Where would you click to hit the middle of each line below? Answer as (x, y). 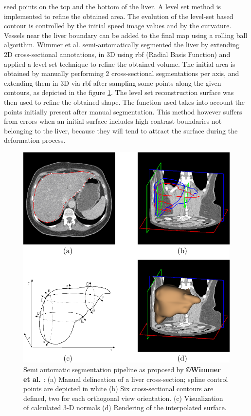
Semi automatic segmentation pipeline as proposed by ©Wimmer (122, 369)
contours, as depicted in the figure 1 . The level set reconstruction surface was (119, 92)
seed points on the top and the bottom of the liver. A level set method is (112, 6)
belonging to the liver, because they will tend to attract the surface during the (121, 130)
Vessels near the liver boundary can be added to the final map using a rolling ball (126, 35)
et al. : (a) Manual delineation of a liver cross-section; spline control (126, 379)
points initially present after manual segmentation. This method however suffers (123, 111)
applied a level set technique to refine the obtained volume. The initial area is (120, 64)
